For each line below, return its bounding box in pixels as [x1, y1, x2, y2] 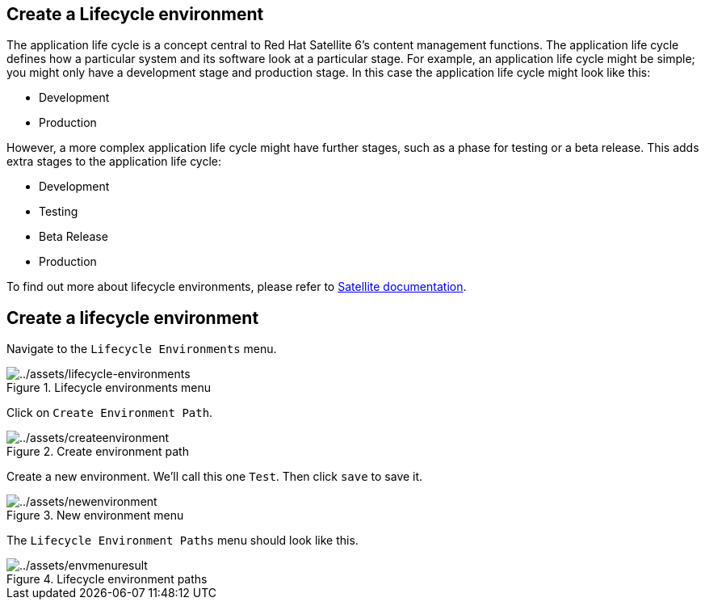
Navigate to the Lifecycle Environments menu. [6, 342, 277, 356]
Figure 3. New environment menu [6, 508, 184, 523]
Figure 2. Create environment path [6, 444, 189, 459]
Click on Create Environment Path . [6, 406, 213, 420]
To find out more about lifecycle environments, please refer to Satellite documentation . [6, 280, 467, 294]
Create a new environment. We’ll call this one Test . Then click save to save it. [6, 469, 423, 484]
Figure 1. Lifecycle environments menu [6, 381, 212, 395]
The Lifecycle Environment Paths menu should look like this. [6, 533, 359, 548]
